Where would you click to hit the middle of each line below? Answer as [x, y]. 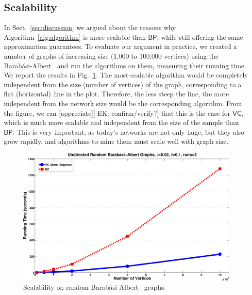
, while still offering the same [200, 37]
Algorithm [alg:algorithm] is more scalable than [75, 37]
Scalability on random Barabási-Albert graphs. [95, 287]
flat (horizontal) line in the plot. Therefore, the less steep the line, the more [117, 94]
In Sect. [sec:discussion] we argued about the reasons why [90, 27]
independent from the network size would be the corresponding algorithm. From [123, 103]
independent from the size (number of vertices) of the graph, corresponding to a [123, 84]
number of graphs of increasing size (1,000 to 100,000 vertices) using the [111, 55]
